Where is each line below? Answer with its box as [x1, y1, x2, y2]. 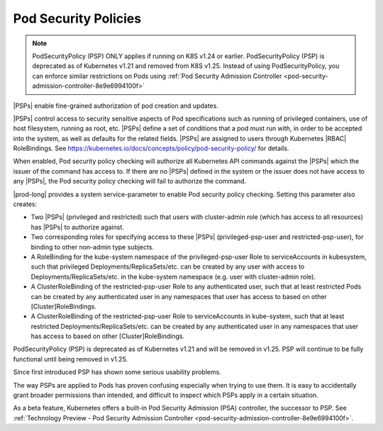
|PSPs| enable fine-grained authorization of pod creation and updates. [13, 101, 219, 110]
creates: [13, 200, 38, 208]
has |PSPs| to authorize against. [30, 223, 124, 231]
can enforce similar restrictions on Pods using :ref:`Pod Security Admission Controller [32, 72, 282, 80]
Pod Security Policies [13, 11, 142, 26]
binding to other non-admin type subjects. [30, 242, 155, 251]
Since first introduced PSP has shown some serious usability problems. [13, 368, 221, 376]
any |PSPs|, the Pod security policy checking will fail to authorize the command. [13, 177, 247, 186]
